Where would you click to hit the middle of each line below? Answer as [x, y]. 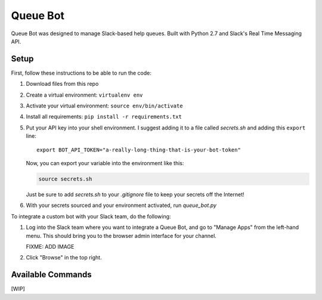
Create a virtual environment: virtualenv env [84, 95]
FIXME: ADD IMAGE [50, 246]
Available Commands [51, 275]
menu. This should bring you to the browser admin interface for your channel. [121, 236]
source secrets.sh [65, 179]
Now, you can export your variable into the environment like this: [105, 163]
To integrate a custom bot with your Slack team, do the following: [91, 216]
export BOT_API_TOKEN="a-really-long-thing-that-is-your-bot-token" [139, 150]
